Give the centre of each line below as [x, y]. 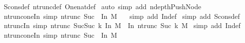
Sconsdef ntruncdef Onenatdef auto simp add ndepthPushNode [103, 6]
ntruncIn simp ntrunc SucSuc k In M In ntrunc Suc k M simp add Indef [122, 25]
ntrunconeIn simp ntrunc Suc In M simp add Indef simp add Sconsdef [122, 16]
